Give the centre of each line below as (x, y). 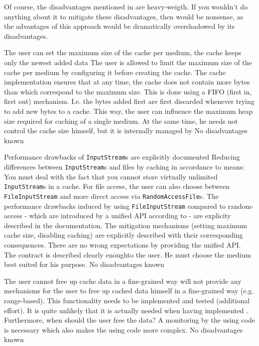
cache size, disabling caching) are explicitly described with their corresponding (124, 235)
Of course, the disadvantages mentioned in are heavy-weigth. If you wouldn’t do (126, 6)
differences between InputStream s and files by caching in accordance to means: (125, 166)
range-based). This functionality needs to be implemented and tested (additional (127, 300)
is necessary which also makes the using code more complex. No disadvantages (124, 329)
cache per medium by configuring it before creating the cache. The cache (115, 72)
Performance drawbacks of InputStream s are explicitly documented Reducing (122, 157)
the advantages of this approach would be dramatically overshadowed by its (120, 26)
